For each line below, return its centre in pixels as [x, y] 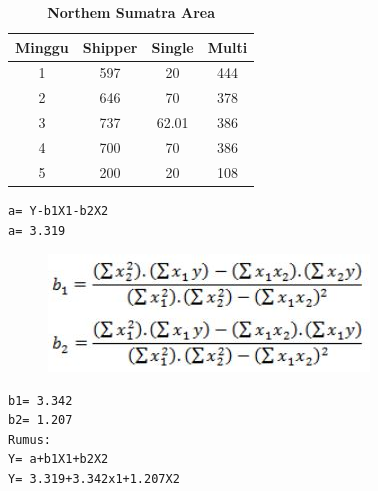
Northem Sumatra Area [131, 12]
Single [172, 46]
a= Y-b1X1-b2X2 [58, 210]
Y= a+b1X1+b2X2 [58, 459]
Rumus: [29, 439]
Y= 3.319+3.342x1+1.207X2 [94, 479]
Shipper [110, 46]
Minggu [42, 46]
